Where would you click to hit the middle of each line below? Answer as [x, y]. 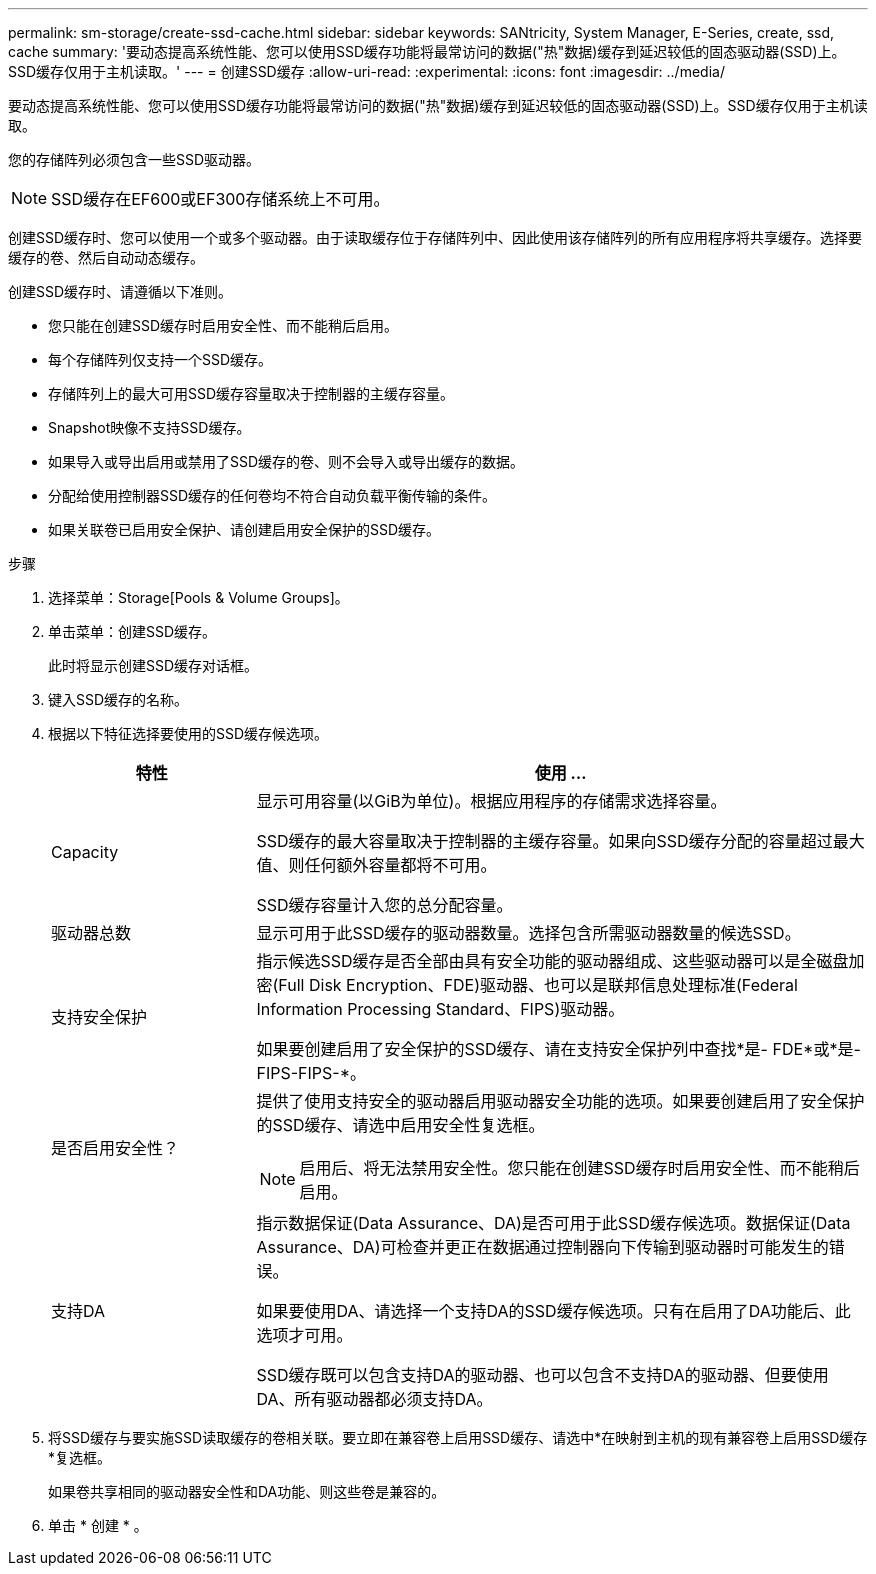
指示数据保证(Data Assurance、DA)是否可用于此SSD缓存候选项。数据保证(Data [553, 1223]
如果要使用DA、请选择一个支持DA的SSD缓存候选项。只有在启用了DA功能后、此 [553, 1311]
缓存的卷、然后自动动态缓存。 [106, 257]
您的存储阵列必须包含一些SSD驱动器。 [134, 159]
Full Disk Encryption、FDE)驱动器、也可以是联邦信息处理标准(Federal [538, 985]
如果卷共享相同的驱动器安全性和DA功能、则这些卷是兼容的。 [247, 1491]
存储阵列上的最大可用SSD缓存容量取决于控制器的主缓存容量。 [251, 393]
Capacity [85, 852]
